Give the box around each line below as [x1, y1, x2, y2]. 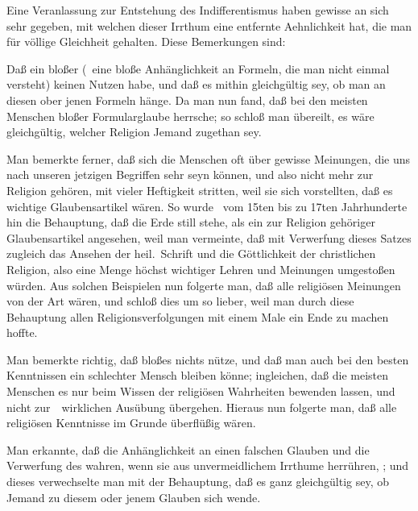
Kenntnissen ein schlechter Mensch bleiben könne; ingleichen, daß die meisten [6, 367, 389, 384]
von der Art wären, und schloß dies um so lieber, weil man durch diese [6, 293, 354, 310]
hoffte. [6, 324, 38, 341]
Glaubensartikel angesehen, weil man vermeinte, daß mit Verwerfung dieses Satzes [6, 229, 412, 246]
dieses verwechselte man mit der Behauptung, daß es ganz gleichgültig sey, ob [6, 473, 390, 490]
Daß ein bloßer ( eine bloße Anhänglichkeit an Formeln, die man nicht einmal [6, 60, 390, 77]
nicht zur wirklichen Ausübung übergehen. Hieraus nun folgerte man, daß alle [6, 398, 397, 415]
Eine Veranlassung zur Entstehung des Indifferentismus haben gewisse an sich [6, 2, 389, 18]
